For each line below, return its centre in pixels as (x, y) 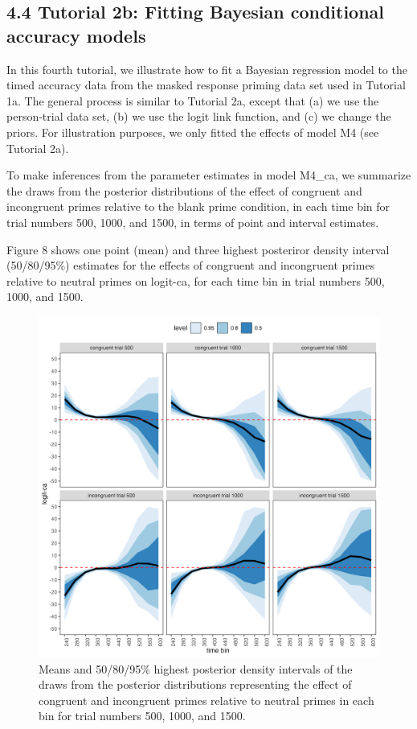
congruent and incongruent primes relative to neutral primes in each (206, 700)
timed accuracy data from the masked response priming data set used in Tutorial (206, 85)
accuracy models (76, 35)
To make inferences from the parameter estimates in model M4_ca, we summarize (209, 175)
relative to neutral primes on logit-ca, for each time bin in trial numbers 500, (196, 280)
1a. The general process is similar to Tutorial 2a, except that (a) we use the (193, 100)
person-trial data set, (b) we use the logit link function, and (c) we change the (199, 116)
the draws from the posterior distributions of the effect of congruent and (184, 190)
